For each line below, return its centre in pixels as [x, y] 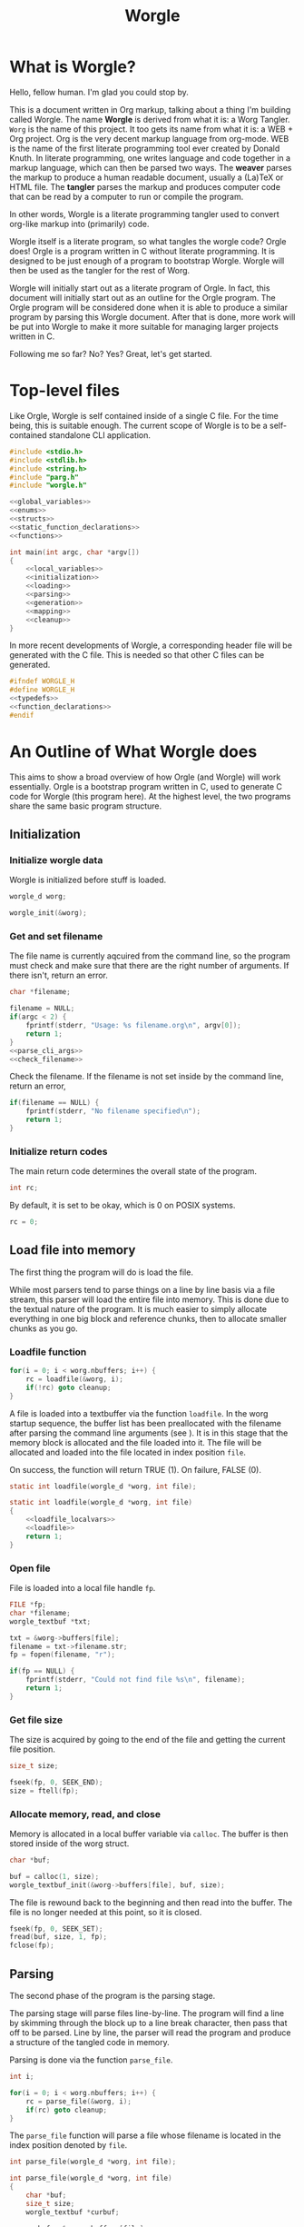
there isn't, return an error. [59, 975]
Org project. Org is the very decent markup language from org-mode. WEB [149, 138]
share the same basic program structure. [86, 806]
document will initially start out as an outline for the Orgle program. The [142, 297]
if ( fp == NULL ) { [42, 1671]
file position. [33, 1749]
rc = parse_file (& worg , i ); [78, 2101]
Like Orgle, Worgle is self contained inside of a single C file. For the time [144, 415]
